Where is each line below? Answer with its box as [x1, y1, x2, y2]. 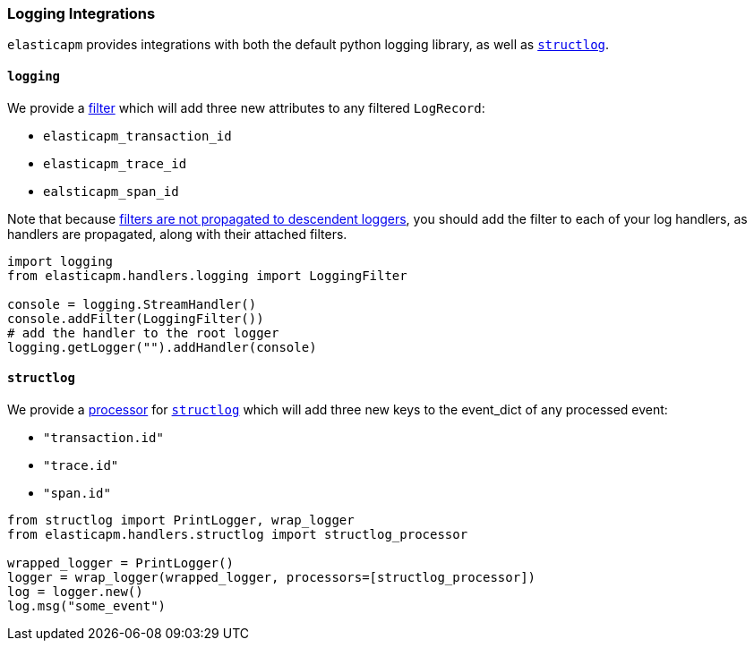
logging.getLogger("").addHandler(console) [7, 339, 317, 354]
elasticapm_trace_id [43, 156, 187, 171]
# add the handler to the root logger [7, 325, 279, 340]
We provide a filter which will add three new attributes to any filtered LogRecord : [7, 99, 485, 115]
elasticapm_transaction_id [43, 128, 232, 143]
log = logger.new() [7, 584, 143, 599]
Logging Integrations [7, 4, 156, 22]
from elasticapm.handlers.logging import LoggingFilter [7, 268, 407, 283]
